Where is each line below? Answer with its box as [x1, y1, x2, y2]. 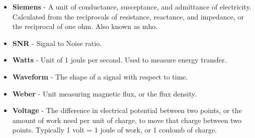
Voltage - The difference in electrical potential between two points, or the [12, 105, 242, 115]
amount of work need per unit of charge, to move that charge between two [12, 114, 241, 125]
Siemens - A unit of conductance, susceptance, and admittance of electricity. [12, 1, 251, 11]
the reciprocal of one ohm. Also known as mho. [12, 21, 158, 31]
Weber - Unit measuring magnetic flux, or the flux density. [12, 88, 197, 98]
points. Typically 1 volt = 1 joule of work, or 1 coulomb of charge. [12, 124, 217, 135]
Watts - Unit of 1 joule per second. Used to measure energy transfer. [12, 54, 227, 65]
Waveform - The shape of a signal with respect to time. [12, 71, 188, 81]
